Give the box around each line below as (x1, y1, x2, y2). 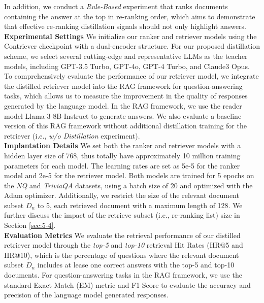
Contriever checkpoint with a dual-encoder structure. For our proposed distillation (4, 41, 260, 51)
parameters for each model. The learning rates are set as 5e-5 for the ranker (4, 160, 240, 171)
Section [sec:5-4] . (4, 220, 56, 230)
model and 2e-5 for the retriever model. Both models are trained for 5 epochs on (4, 170, 254, 181)
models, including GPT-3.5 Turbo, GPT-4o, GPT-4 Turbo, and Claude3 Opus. (4, 60, 250, 71)
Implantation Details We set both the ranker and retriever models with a (4, 140, 241, 151)
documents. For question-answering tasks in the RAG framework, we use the (4, 270, 242, 280)
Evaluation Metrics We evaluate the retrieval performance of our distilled (4, 229, 241, 240)
